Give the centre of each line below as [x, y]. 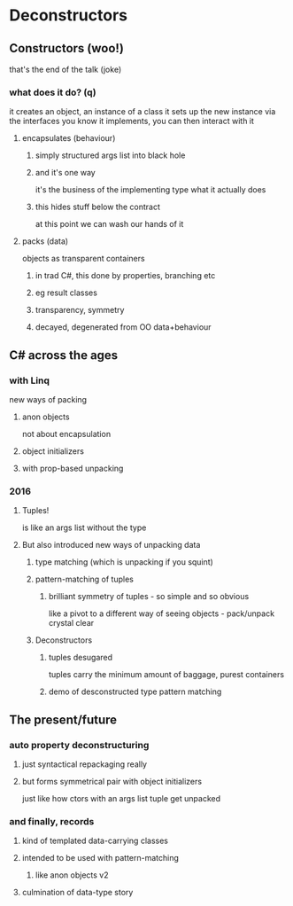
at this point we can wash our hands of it [109, 224]
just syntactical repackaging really [85, 764]
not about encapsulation [66, 433]
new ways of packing [48, 399]
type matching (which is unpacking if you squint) [124, 562]
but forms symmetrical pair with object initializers [112, 781]
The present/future [63, 719]
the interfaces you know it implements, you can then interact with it [132, 121]
